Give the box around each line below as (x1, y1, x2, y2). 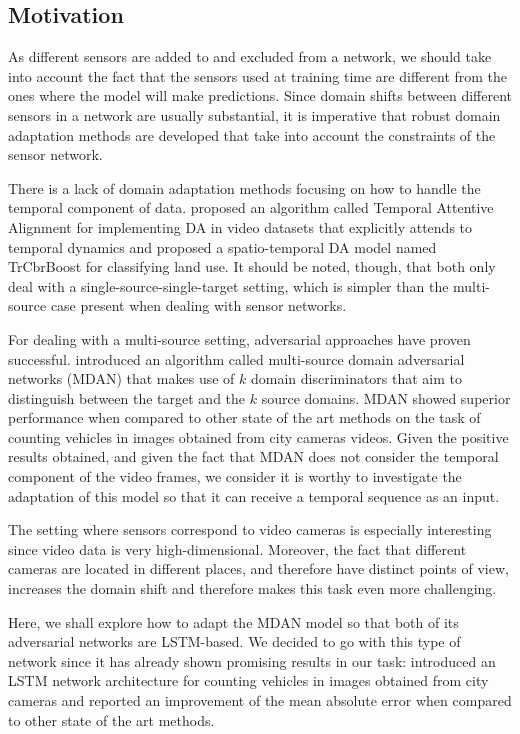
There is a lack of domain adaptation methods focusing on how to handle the (8, 177, 481, 198)
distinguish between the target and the (8, 387, 246, 408)
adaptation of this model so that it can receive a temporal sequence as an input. (8, 485, 500, 506)
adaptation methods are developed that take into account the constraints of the (8, 124, 496, 145)
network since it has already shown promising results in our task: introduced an (8, 650, 496, 671)
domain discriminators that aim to (251, 368, 463, 389)
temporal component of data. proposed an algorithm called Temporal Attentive (8, 197, 494, 218)
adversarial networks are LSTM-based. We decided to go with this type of (8, 631, 461, 652)
